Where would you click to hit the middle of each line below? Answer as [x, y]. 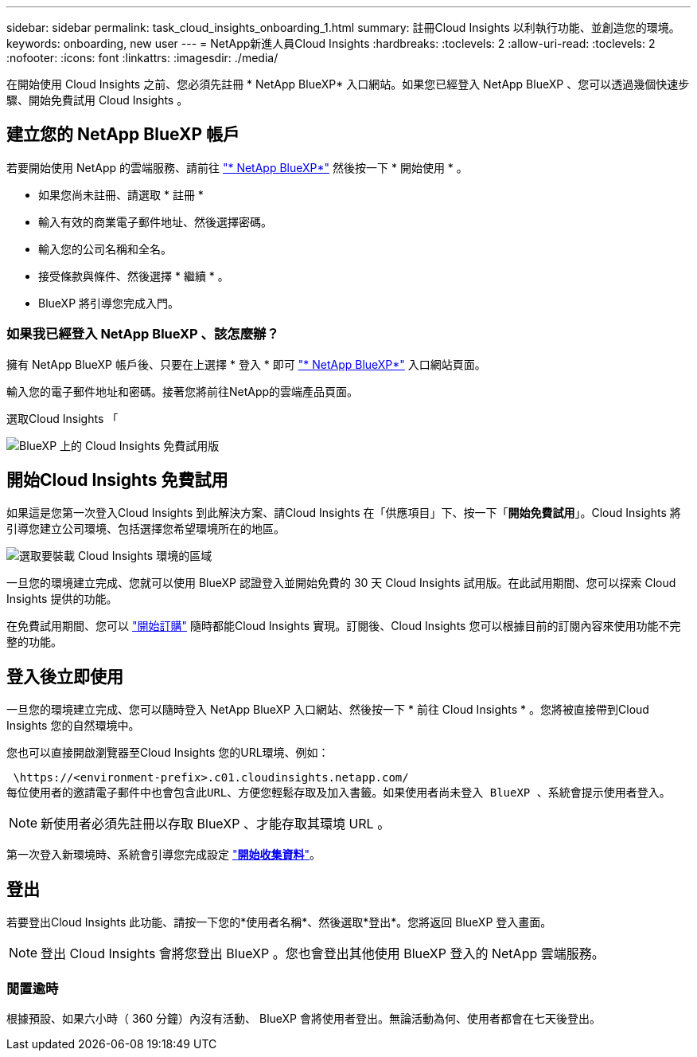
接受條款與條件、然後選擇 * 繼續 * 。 [134, 276]
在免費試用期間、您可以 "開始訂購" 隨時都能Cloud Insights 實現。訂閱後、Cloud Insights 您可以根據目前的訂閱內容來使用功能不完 [344, 626]
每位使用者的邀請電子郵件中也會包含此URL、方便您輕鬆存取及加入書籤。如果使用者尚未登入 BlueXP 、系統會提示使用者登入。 [339, 793]
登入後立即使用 [65, 676]
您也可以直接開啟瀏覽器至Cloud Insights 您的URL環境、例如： [168, 753]
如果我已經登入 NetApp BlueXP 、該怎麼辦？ [143, 334]
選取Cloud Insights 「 [62, 418]
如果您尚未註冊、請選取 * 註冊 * [121, 194]
